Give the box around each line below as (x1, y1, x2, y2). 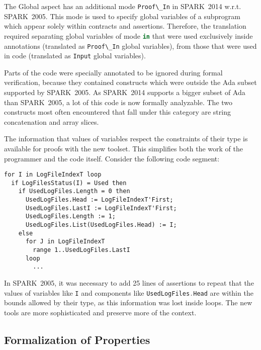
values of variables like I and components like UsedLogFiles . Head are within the (4, 287, 253, 298)
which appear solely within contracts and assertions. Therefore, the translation (4, 21, 246, 31)
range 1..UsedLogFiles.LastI (33, 246, 130, 254)
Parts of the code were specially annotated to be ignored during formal (4, 67, 223, 77)
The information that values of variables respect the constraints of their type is (4, 133, 248, 144)
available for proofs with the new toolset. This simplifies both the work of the (4, 143, 243, 153)
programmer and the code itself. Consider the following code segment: (4, 153, 220, 163)
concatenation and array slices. (4, 116, 99, 127)
